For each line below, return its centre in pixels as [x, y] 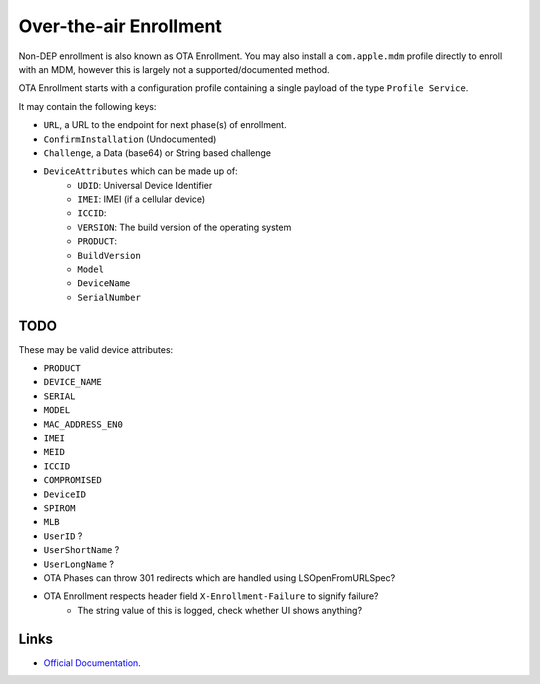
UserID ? [63, 536]
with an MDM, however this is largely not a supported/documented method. [174, 69]
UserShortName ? [81, 550]
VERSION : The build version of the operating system [184, 227]
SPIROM [59, 508]
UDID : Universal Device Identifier [145, 185]
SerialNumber [109, 297]
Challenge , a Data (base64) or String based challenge [157, 152]
